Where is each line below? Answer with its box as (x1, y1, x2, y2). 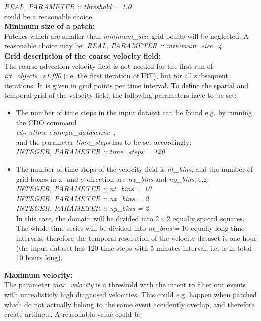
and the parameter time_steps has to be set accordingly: (16, 136, 192, 147)
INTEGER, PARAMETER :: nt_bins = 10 (16, 183, 152, 194)
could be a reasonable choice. (4, 11, 94, 21)
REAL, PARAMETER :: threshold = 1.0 (4, 1, 132, 11)
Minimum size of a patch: (4, 21, 95, 31)
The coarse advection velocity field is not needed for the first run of (4, 60, 213, 71)
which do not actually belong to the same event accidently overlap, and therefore (4, 299, 255, 309)
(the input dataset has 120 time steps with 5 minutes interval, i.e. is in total (16, 242, 252, 253)
